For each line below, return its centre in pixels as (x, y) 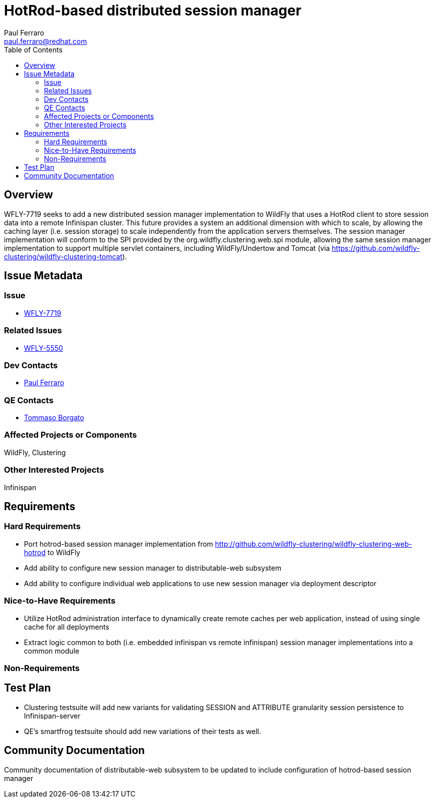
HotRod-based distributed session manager (153, 10)
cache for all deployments (67, 627)
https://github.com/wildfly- (376, 248)
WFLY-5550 (44, 348)
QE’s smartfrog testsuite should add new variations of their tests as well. (143, 731)
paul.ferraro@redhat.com (45, 41)
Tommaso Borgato (54, 418)
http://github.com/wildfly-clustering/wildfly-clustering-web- (313, 544)
